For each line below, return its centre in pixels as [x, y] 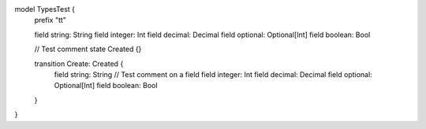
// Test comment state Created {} [88, 49]
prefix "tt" [50, 20]
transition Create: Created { [79, 64]
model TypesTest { [45, 9]
